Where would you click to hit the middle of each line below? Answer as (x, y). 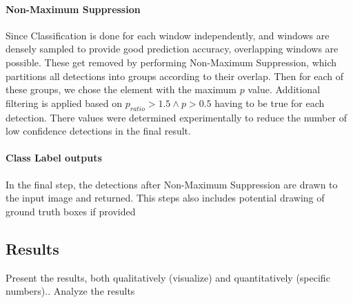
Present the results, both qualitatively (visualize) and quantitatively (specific (168, 277)
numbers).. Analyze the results (70, 291)
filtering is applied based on (64, 102)
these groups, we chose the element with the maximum (121, 89)
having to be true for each (270, 102)
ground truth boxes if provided (71, 211)
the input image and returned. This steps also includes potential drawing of (165, 198)
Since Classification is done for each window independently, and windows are (168, 35)
